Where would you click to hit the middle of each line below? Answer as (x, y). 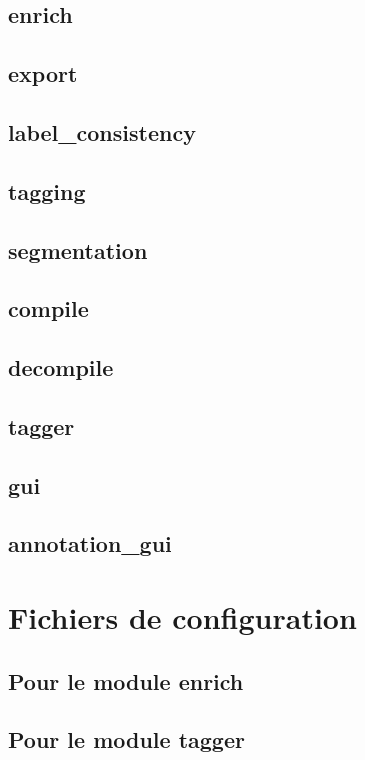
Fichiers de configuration (182, 617)
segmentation (78, 249)
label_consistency (102, 131)
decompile (61, 367)
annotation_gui (90, 543)
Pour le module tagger (126, 739)
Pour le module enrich (126, 680)
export (43, 73)
